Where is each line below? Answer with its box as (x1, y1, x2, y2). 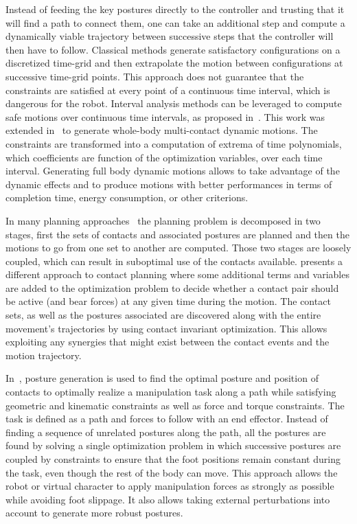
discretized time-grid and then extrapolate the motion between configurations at (5, 56, 343, 70)
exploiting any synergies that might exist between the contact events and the (5, 334, 330, 349)
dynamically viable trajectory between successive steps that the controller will (5, 29, 334, 43)
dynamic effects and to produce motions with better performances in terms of (5, 176, 332, 191)
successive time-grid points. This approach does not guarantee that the (5, 69, 304, 83)
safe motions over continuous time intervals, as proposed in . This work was (5, 109, 325, 124)
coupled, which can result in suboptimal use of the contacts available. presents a (5, 253, 343, 268)
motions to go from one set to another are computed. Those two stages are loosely (5, 240, 352, 255)
